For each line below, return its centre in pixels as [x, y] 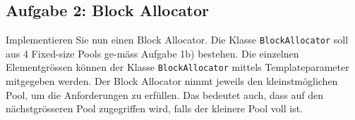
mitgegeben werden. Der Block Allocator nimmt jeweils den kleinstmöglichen [172, 81]
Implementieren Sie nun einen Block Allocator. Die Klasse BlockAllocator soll [177, 40]
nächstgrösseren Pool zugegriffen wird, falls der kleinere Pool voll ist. [155, 108]
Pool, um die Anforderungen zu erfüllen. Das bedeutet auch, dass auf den [164, 94]
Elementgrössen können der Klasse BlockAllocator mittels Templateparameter [177, 67]
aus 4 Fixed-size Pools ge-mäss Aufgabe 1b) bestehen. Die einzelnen [152, 53]
